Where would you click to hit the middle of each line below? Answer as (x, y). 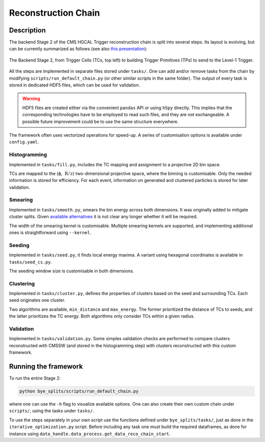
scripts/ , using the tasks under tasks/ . (52, 411)
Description (27, 30)
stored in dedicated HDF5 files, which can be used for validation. (75, 85)
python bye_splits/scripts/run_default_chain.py (79, 391)
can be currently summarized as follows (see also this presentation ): (78, 49)
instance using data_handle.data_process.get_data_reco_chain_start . (90, 434)
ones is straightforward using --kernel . (50, 232)
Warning (31, 99)
